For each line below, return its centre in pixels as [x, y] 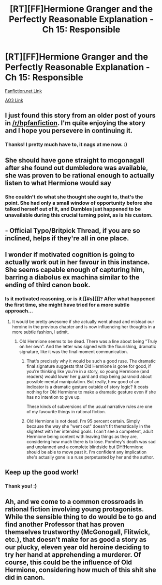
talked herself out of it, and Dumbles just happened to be [73, 209]
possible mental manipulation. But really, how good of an [83, 381]
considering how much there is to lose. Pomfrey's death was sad [91, 441]
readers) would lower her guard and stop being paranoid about [89, 376]
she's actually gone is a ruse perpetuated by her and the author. [90, 457]
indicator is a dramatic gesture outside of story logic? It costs [87, 387]
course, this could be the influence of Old [68, 562]
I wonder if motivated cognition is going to [70, 255]
